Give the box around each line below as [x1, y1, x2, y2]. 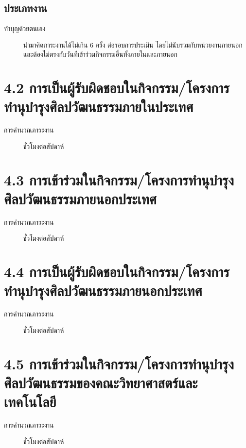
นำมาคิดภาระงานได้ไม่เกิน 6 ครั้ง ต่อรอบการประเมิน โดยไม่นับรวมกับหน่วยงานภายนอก [23, 39, 243, 50]
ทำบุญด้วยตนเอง [4, 23, 46, 33]
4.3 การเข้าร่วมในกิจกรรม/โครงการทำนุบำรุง [4, 169, 234, 189]
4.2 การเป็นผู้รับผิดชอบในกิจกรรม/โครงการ [4, 78, 229, 98]
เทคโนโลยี [4, 392, 56, 412]
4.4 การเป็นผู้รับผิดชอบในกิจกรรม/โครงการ [4, 262, 229, 282]
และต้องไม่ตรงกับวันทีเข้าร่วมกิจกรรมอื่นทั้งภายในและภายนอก [23, 49, 177, 59]
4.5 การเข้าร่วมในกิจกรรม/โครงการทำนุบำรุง [4, 353, 234, 373]
